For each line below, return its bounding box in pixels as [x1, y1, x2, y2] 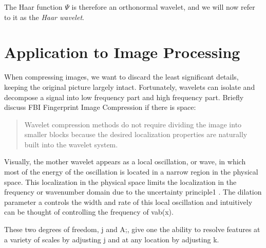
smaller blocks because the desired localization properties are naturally [24, 129, 248, 140]
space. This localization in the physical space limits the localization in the [4, 176, 237, 187]
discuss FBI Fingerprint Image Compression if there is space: [4, 102, 196, 112]
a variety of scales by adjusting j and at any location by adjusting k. [4, 234, 219, 244]
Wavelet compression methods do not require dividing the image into [24, 119, 242, 129]
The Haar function [4, 2, 63, 12]
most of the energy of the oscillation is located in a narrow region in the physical [4, 166, 258, 177]
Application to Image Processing [4, 42, 240, 63]
